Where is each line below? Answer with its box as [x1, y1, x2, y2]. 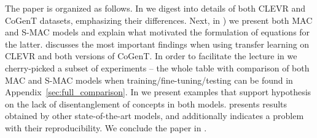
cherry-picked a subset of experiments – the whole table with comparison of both [5, 61, 310, 74]
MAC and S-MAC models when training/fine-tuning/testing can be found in [5, 73, 293, 86]
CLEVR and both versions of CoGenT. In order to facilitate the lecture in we [5, 49, 297, 62]
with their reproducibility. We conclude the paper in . [5, 121, 207, 134]
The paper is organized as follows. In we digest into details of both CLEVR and [5, 2, 306, 14]
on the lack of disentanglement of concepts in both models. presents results [5, 97, 288, 110]
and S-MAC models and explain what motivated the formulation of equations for [5, 26, 310, 38]
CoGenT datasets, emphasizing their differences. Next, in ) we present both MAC [5, 13, 313, 26]
